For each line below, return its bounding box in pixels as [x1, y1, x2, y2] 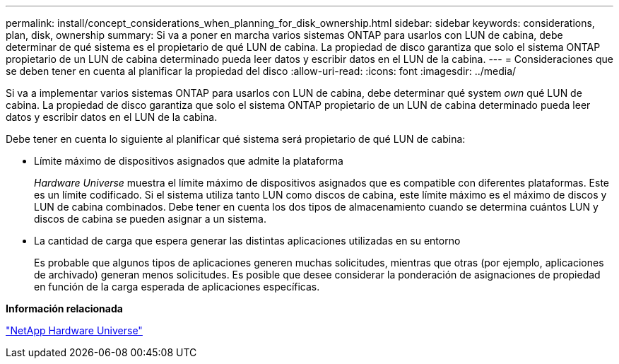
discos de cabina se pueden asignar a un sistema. [34, 213, 267, 225]
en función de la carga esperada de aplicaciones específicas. [34, 281, 320, 293]
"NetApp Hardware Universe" [6, 324, 143, 336]
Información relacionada [6, 303, 123, 315]
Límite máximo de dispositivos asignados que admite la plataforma [34, 155, 343, 167]
